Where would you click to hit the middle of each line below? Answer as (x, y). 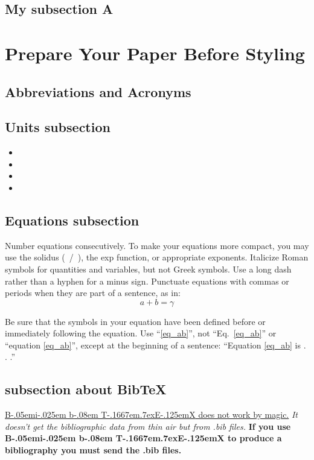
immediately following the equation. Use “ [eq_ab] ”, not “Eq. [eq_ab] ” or (141, 333)
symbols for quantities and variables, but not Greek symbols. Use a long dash (148, 269)
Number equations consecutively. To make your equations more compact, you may (157, 245)
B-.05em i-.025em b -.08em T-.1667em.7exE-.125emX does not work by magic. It (151, 414)
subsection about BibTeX (86, 389)
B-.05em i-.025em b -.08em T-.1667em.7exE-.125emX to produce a (143, 438)
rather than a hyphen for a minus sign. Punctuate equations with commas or (147, 281)
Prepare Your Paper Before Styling (155, 53)
